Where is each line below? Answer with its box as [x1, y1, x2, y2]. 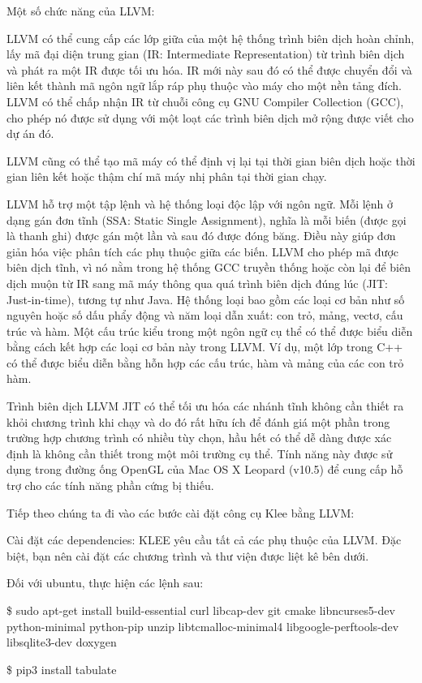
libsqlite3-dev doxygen [6, 634, 117, 651]
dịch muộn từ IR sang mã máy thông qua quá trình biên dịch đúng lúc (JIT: [6, 274, 388, 291]
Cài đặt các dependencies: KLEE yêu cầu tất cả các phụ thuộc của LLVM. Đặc [6, 531, 402, 548]
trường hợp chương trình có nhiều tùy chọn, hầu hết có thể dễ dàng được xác [6, 429, 392, 446]
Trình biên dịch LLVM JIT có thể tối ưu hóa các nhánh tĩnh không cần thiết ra [6, 397, 404, 415]
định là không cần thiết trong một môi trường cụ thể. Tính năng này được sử [6, 445, 393, 462]
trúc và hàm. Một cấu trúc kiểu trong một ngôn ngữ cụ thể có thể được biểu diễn [6, 322, 413, 339]
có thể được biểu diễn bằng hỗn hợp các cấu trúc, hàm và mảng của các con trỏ [6, 354, 404, 371]
